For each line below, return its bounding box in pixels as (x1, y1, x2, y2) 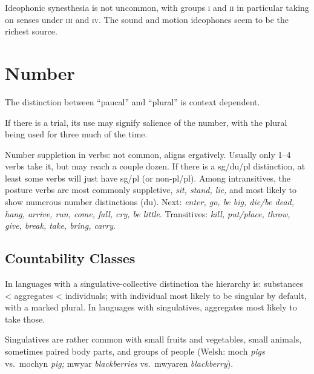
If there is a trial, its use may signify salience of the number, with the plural (5, 116, 287, 128)
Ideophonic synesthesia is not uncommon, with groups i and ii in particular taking (5, 1, 309, 13)
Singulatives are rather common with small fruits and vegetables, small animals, (5, 333, 302, 346)
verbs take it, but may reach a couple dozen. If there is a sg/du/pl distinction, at (5, 160, 306, 172)
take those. (5, 312, 45, 325)
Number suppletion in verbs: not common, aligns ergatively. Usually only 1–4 (5, 148, 291, 160)
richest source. (5, 25, 57, 38)
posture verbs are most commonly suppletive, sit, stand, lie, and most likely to (5, 183, 297, 196)
